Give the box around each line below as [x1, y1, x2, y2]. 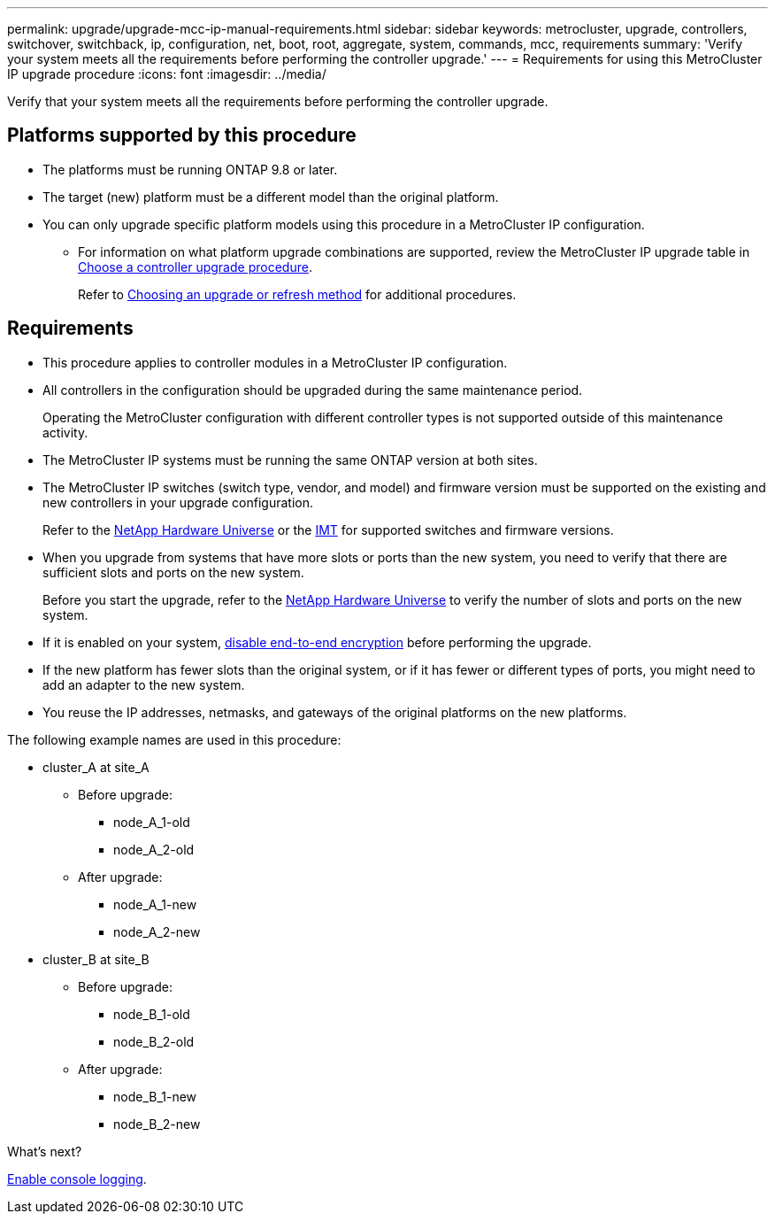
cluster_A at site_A [42, 759, 150, 775]
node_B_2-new [113, 1116, 201, 1132]
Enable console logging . [7, 1171, 147, 1186]
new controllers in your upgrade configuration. [42, 494, 314, 510]
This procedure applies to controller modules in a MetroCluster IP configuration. [42, 354, 508, 370]
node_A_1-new [113, 896, 197, 912]
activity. [42, 424, 88, 440]
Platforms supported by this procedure [7, 124, 357, 147]
